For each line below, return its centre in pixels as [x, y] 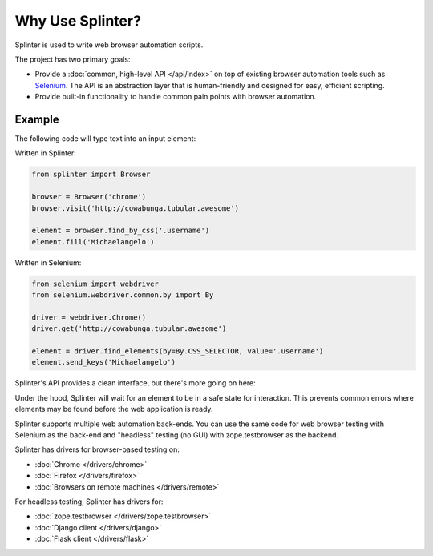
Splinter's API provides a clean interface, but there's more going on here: [135, 383]
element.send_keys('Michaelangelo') [104, 362]
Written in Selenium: [48, 262]
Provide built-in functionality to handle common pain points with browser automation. [176, 97]
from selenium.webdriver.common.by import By [123, 295]
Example [37, 119]
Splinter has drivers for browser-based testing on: [97, 449]
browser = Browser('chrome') [89, 197]
